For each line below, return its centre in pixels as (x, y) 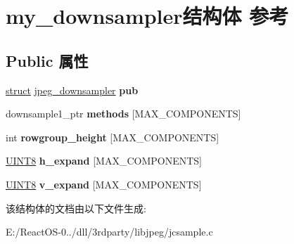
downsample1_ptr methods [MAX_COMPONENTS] (123, 114)
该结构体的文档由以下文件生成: (76, 208)
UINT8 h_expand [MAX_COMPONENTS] (104, 161)
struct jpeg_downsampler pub (72, 90)
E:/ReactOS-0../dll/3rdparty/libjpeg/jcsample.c (109, 232)
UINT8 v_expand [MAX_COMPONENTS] (104, 184)
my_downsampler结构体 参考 (147, 16)
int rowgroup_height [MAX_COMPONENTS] (113, 137)
